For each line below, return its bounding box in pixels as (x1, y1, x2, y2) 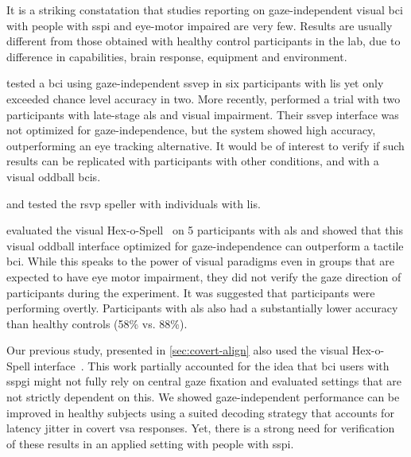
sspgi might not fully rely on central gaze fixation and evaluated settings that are (6, 373, 402, 389)
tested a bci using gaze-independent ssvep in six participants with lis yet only (6, 75, 384, 91)
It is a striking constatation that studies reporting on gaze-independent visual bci (6, 2, 403, 17)
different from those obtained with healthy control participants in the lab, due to (6, 33, 401, 49)
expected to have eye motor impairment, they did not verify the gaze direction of (6, 268, 401, 285)
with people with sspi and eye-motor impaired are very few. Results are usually (6, 17, 393, 33)
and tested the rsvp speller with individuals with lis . (6, 195, 261, 211)
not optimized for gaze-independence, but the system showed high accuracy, (6, 122, 376, 138)
